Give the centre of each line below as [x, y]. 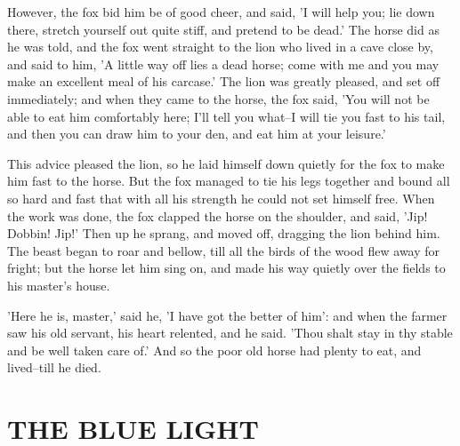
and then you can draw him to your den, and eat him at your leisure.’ [197, 134]
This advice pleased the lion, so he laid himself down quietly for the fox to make [226, 163]
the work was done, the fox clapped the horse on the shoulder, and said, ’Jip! [218, 215]
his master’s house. [59, 285]
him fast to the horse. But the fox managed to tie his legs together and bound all [229, 181]
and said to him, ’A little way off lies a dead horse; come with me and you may [223, 64]
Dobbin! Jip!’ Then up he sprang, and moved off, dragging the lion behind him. [224, 233]
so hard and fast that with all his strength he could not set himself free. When [221, 198]
